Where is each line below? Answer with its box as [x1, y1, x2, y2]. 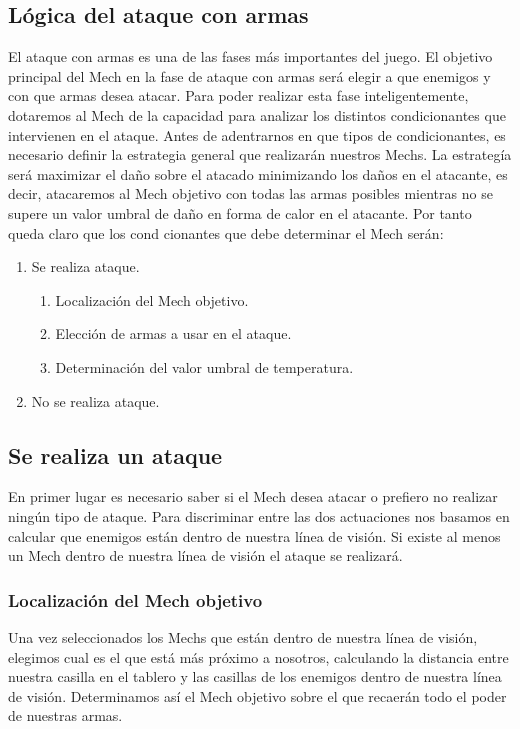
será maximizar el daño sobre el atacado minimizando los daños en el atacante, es [8, 163, 508, 184]
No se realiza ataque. [31, 390, 160, 411]
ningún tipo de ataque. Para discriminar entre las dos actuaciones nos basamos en [8, 505, 510, 526]
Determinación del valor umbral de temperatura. [55, 356, 354, 377]
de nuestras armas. [8, 705, 123, 726]
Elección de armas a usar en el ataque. [55, 323, 292, 344]
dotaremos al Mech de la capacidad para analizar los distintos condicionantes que [8, 104, 506, 125]
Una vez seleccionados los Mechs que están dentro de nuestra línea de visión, [8, 626, 478, 647]
